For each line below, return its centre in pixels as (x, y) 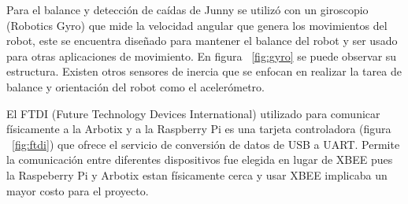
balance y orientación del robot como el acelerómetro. (135, 86)
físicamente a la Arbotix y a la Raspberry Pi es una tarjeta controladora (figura (199, 129)
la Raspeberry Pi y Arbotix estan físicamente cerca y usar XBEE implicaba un (197, 174)
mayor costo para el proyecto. (78, 190)
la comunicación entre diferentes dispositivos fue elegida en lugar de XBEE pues (200, 159)
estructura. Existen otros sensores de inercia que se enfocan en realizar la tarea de (204, 71)
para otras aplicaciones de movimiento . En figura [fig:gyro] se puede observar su (202, 56)
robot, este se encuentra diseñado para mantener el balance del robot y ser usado (202, 41)
